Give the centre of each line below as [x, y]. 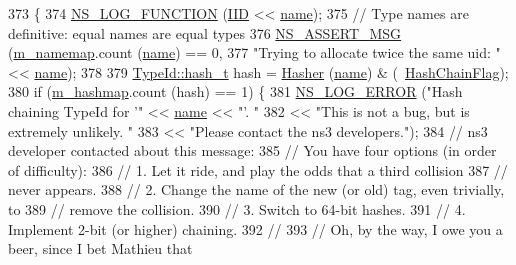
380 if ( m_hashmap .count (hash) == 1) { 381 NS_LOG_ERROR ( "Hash [235, 91]
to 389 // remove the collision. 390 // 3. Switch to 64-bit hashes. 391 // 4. [237, 208]
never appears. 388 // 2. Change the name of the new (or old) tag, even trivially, [256, 189]
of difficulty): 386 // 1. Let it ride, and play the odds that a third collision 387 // [258, 169]
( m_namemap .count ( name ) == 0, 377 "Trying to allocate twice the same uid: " [254, 52]
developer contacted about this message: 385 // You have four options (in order [252, 150]
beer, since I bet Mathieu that [100, 248]
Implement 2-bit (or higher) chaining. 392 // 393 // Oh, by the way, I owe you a [255, 228]
